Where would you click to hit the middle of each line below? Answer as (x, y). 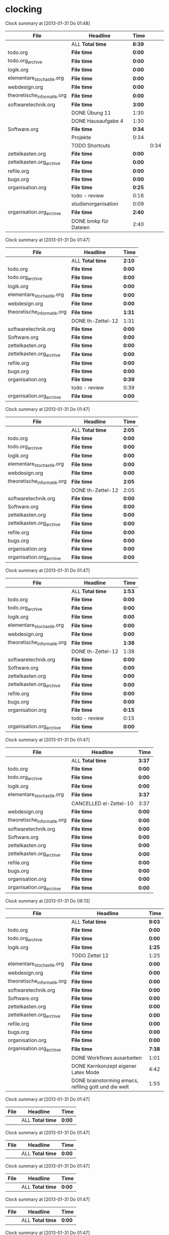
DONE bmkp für (90, 221)
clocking (24, 9)
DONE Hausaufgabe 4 (97, 121)
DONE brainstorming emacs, (105, 1080)
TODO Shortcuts (91, 146)
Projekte (81, 137)
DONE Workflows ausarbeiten (106, 1058)
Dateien (80, 227)
